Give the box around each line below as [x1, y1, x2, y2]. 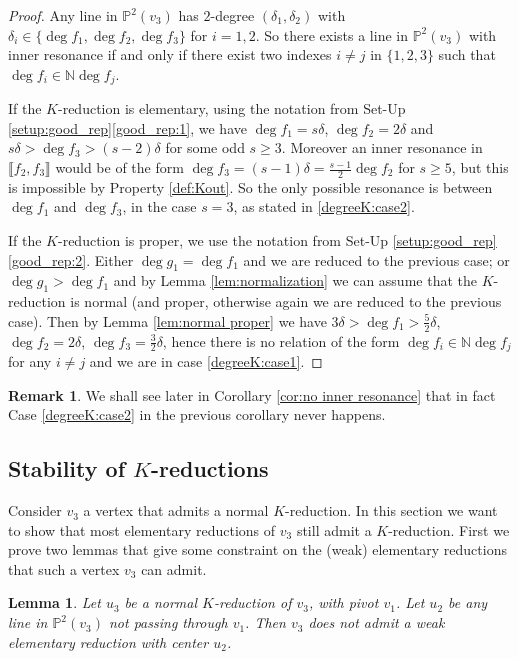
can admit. [141, 558, 207, 579]
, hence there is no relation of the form [162, 330, 400, 351]
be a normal [124, 592, 198, 613]
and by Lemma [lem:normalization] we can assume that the [113, 270, 477, 291]
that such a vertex [8, 558, 120, 579]
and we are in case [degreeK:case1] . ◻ [89, 351, 323, 372]
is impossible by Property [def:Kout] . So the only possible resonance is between [8, 176, 493, 197]
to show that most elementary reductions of [8, 519, 276, 540]
